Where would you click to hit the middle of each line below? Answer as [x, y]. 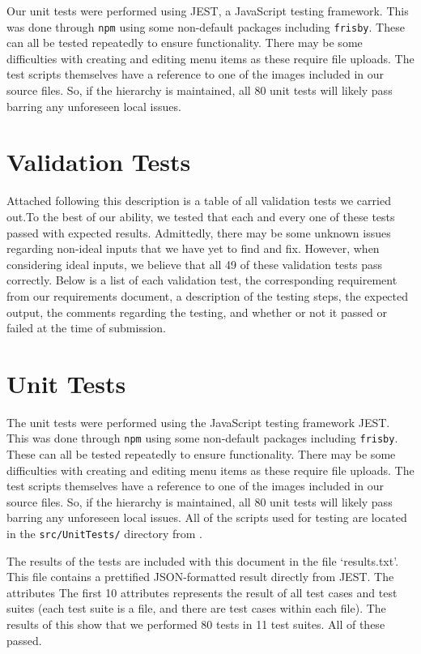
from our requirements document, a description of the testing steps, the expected [208, 295]
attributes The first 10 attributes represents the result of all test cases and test [202, 592]
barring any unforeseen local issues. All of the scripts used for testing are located [207, 517]
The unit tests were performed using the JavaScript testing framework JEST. [198, 422]
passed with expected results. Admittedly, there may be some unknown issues [199, 232]
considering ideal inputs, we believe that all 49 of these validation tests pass [195, 264]
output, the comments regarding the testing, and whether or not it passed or [197, 312]
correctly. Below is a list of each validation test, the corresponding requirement [202, 280]
